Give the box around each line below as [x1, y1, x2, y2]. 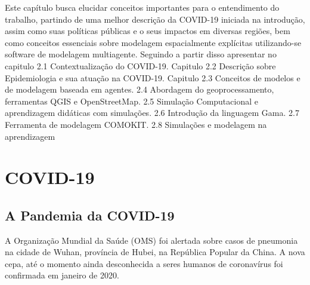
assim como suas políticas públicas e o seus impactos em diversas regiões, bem [5, 24, 290, 37]
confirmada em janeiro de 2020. [5, 269, 119, 281]
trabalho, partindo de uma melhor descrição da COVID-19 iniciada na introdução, [5, 13, 305, 25]
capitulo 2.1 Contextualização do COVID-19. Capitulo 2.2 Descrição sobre [5, 59, 276, 72]
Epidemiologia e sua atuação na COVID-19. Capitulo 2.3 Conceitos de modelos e [5, 71, 300, 84]
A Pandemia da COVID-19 [5, 206, 175, 224]
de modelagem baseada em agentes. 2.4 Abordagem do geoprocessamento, [5, 83, 274, 96]
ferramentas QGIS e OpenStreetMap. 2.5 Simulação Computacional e [5, 94, 258, 107]
